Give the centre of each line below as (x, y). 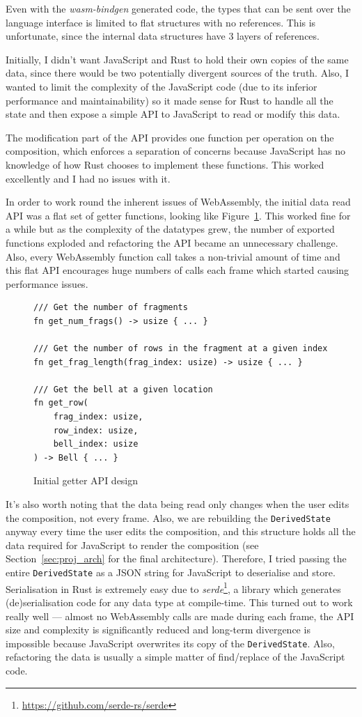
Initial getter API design (86, 480)
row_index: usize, (96, 430)
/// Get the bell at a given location (123, 389)
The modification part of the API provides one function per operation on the (170, 137)
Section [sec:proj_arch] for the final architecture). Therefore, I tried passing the (176, 558)
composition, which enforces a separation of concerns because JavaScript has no (176, 151)
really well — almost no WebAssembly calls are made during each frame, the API (180, 616)
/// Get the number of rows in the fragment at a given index (181, 349)
